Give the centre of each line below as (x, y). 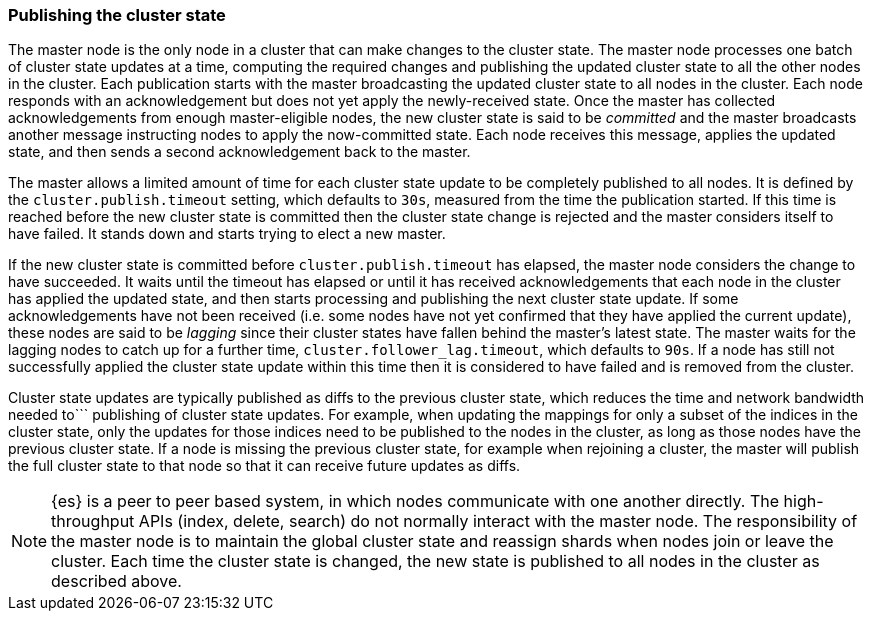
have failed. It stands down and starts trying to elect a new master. (227, 234)
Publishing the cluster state (117, 15)
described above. (116, 581)
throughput (93, 521)
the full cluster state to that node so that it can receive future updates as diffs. (264, 466)
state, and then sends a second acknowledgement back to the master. (239, 152)
